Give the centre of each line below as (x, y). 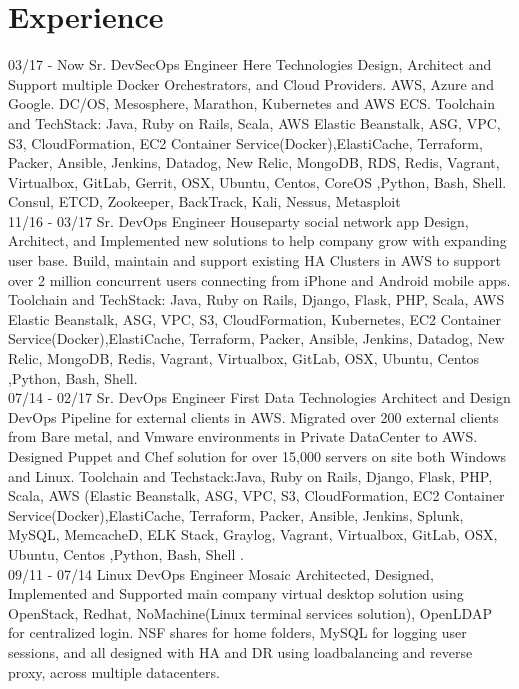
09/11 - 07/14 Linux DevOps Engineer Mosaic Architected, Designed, (221, 573)
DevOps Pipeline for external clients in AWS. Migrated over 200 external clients (253, 416)
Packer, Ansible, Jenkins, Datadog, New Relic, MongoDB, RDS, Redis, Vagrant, (254, 162)
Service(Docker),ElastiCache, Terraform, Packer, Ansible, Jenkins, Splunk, (236, 514)
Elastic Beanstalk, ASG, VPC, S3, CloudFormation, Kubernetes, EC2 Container (255, 318)
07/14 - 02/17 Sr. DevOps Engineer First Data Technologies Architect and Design (259, 397)
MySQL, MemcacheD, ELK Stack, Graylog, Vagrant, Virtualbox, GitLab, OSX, (253, 534)
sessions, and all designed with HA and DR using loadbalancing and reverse (240, 651)
